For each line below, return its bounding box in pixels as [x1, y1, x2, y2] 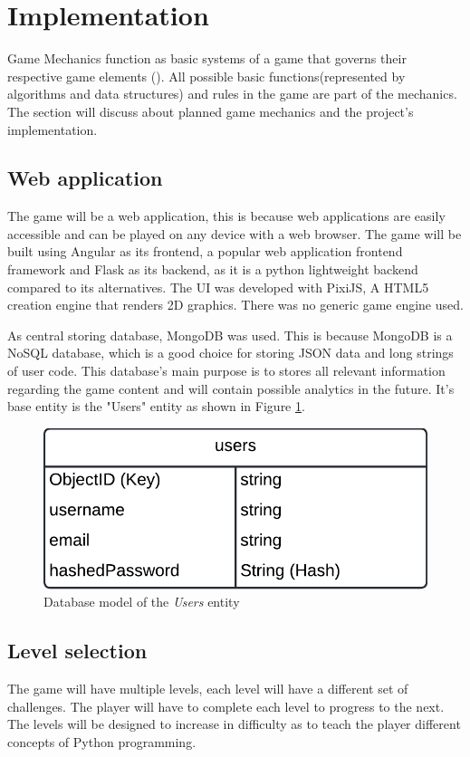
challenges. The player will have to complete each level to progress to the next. [7, 696, 445, 715]
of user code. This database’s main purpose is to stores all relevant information [7, 361, 446, 380]
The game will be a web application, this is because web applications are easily [7, 206, 446, 225]
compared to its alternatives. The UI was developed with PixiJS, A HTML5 [7, 277, 429, 296]
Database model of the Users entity [43, 592, 240, 611]
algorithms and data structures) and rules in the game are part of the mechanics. [7, 84, 457, 103]
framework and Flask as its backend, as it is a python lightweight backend [7, 260, 418, 279]
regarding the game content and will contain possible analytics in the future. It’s [7, 378, 455, 398]
